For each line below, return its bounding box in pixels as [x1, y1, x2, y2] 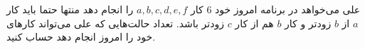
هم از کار [235, 15, 274, 30]
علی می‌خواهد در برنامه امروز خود [215, 2, 361, 16]
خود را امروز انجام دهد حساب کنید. [6, 29, 156, 44]
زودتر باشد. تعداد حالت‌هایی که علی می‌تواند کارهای [6, 15, 224, 30]
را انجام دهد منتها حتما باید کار [6, 2, 134, 16]
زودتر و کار [285, 15, 332, 30]
